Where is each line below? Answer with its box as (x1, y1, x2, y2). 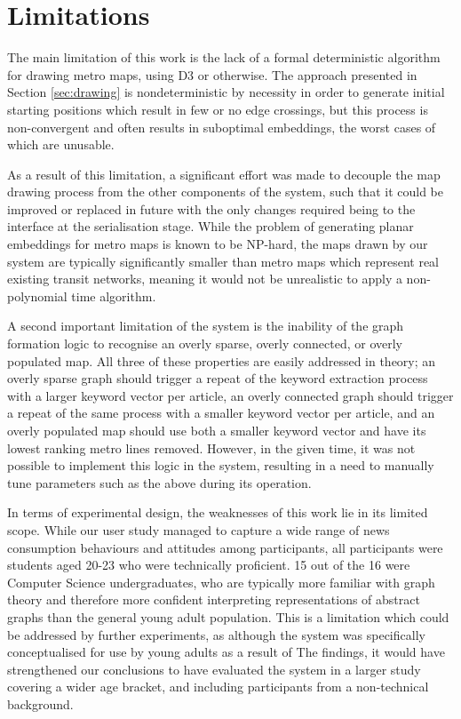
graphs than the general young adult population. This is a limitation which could (7, 607, 449, 626)
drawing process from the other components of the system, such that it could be (7, 182, 443, 201)
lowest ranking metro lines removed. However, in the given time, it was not (7, 438, 416, 457)
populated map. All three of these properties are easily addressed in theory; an (7, 351, 436, 370)
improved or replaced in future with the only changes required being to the (7, 199, 416, 218)
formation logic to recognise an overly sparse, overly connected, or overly (7, 334, 402, 353)
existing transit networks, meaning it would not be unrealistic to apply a (7, 269, 402, 288)
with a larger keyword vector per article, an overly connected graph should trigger (7, 386, 454, 404)
